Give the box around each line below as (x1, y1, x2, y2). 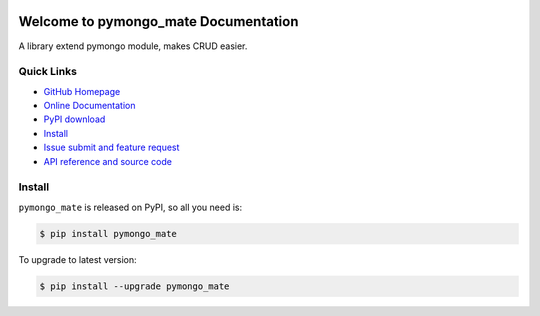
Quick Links (18, 65, 77, 79)
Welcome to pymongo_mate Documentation (18, 13, 299, 30)
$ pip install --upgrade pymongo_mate (39, 280, 230, 292)
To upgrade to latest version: (18, 253, 137, 265)
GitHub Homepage (43, 85, 121, 97)
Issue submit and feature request (43, 141, 180, 154)
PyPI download (43, 113, 106, 125)
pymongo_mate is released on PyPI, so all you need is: (18, 201, 243, 213)
